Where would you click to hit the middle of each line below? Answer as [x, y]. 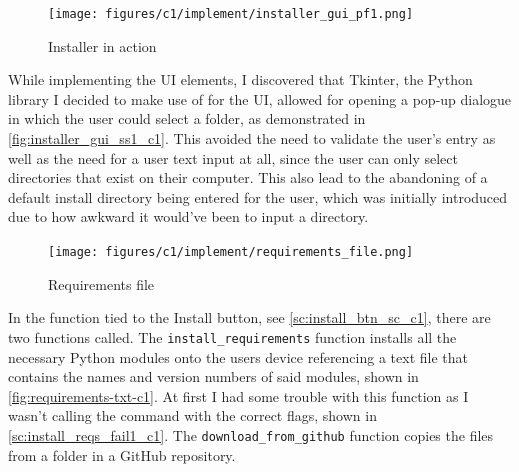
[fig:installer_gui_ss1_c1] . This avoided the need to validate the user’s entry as [252, 138]
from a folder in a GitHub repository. [122, 454]
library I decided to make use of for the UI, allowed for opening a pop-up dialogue [260, 98]
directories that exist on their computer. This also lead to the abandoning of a [248, 177]
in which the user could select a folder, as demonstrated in [187, 118]
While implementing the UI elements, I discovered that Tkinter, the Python [240, 79]
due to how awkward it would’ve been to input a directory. [188, 216]
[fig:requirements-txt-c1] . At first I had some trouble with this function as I [238, 395]
